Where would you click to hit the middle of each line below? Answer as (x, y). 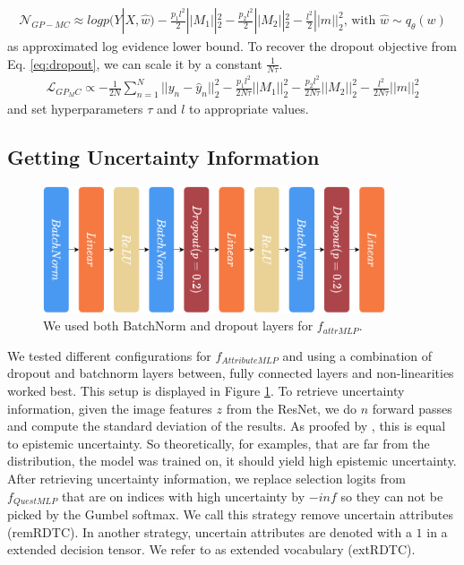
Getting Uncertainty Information (163, 157)
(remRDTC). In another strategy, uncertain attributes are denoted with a (210, 531)
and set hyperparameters (75, 109)
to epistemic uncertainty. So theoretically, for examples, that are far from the (219, 443)
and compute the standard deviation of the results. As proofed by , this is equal (227, 426)
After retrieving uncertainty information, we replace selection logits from (206, 478)
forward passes (412, 408)
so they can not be (392, 496)
